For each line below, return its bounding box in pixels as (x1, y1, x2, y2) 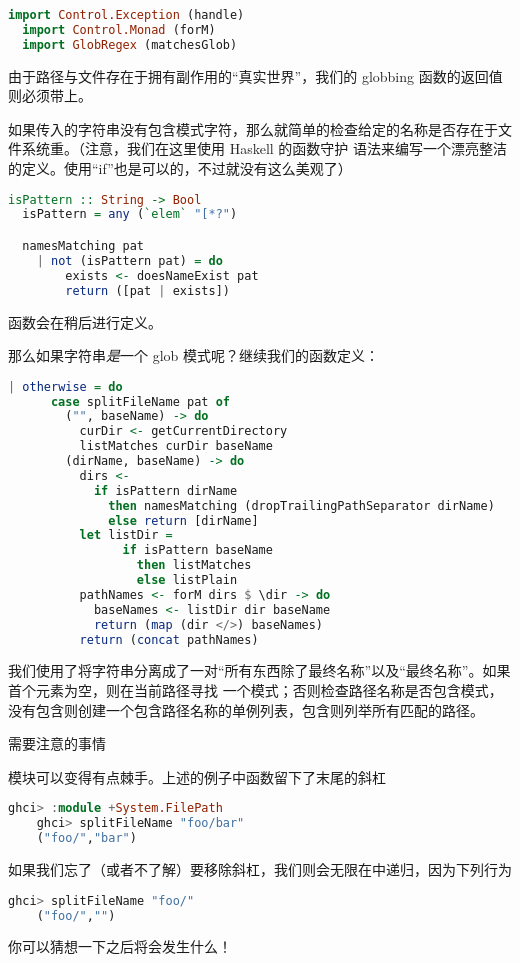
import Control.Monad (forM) (22, 22, 216, 37)
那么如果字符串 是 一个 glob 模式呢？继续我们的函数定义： (8, 345, 379, 366)
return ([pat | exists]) (65, 283, 230, 298)
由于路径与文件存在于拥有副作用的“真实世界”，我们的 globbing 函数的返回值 (8, 65, 503, 86)
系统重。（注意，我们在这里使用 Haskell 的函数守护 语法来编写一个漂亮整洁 (21, 138, 507, 159)
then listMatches (136, 558, 252, 573)
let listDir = (79, 528, 173, 543)
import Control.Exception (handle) (8, 8, 245, 22)
